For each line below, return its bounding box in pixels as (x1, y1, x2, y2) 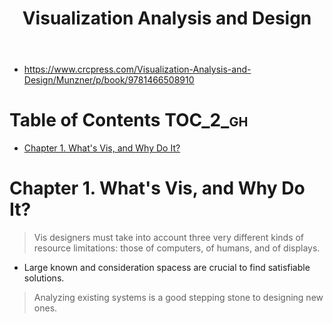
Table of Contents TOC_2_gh (9, 109, 249, 132)
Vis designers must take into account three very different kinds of (33, 232, 305, 244)
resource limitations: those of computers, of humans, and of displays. (33, 242, 321, 254)
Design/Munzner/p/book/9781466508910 (23, 74, 195, 86)
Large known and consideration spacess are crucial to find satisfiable (23, 262, 311, 274)
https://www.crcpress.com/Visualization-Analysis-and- (23, 63, 252, 76)
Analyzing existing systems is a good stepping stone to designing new (33, 292, 324, 304)
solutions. (23, 272, 65, 284)
